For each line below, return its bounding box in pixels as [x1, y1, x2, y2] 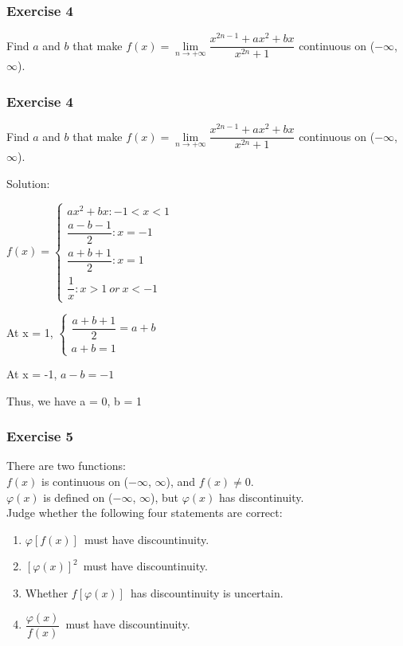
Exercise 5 [6, 426, 73, 446]
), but [150, 488, 178, 505]
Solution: [6, 174, 50, 191]
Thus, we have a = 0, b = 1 [6, 392, 142, 409]
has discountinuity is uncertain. [130, 584, 284, 601]
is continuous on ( [41, 473, 129, 490]
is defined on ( [43, 488, 113, 505]
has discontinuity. [218, 488, 304, 505]
